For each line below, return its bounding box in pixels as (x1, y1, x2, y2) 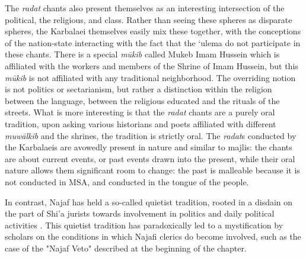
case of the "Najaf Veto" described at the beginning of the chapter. (5, 241, 247, 254)
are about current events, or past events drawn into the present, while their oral (5, 152, 295, 165)
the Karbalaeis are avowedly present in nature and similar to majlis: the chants (5, 141, 292, 153)
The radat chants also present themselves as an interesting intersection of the (5, 2, 285, 14)
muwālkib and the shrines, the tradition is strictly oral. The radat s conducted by (5, 129, 297, 141)
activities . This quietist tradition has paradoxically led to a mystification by (5, 218, 283, 231)
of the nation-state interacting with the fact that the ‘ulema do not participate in (5, 36, 301, 49)
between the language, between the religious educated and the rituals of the (5, 94, 280, 107)
